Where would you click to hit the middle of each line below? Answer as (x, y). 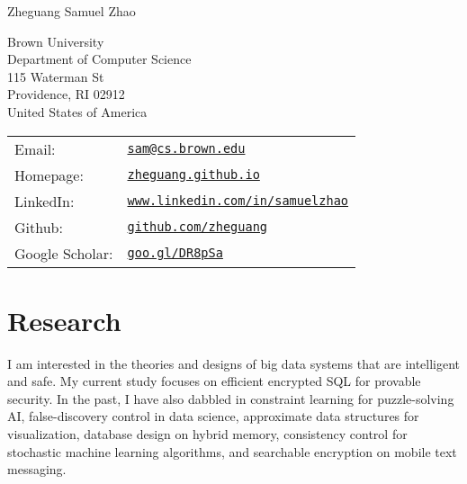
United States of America (77, 111)
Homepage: (49, 175)
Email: (35, 148)
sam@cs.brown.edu (186, 149)
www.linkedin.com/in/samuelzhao (238, 201)
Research (64, 320)
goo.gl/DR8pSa (175, 253)
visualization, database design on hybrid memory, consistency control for (207, 434)
